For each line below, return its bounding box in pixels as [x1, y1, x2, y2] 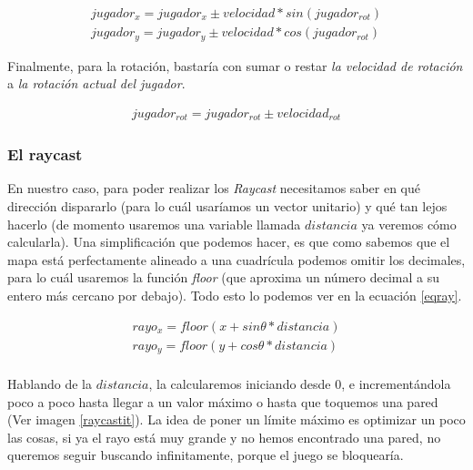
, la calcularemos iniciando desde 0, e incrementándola [148, 374, 451, 393]
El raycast [7, 143, 83, 166]
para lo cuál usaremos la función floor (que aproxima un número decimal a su [7, 268, 439, 287]
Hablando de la [7, 374, 92, 393]
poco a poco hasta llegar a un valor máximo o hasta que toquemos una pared [7, 392, 438, 411]
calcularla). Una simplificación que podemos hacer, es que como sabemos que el [7, 232, 450, 251]
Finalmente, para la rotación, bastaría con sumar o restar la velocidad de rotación [7, 56, 463, 75]
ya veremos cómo [361, 214, 457, 233]
